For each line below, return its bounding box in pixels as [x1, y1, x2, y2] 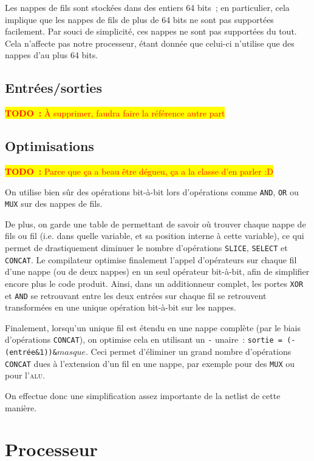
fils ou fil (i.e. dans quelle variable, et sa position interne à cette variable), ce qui [5, 229, 304, 242]
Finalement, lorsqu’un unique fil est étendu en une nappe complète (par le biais [5, 321, 301, 334]
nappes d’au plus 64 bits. [5, 49, 98, 61]
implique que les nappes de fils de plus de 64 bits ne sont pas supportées [5, 13, 274, 25]
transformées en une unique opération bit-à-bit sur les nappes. [5, 301, 236, 314]
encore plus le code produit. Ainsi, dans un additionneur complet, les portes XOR [5, 277, 304, 289]
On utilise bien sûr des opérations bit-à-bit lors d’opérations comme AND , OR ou [5, 185, 299, 198]
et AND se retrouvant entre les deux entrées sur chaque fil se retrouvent [5, 289, 267, 301]
